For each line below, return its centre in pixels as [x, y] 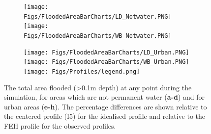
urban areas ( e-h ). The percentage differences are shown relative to [105, 106]
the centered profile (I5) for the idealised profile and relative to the [105, 116]
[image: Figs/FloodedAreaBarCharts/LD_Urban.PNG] [106, 52]
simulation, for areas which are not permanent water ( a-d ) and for [104, 97]
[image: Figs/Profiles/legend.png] [82, 71]
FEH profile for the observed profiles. [60, 125]
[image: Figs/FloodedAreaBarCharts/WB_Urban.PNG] [106, 62]
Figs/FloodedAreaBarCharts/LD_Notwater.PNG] [98, 16]
